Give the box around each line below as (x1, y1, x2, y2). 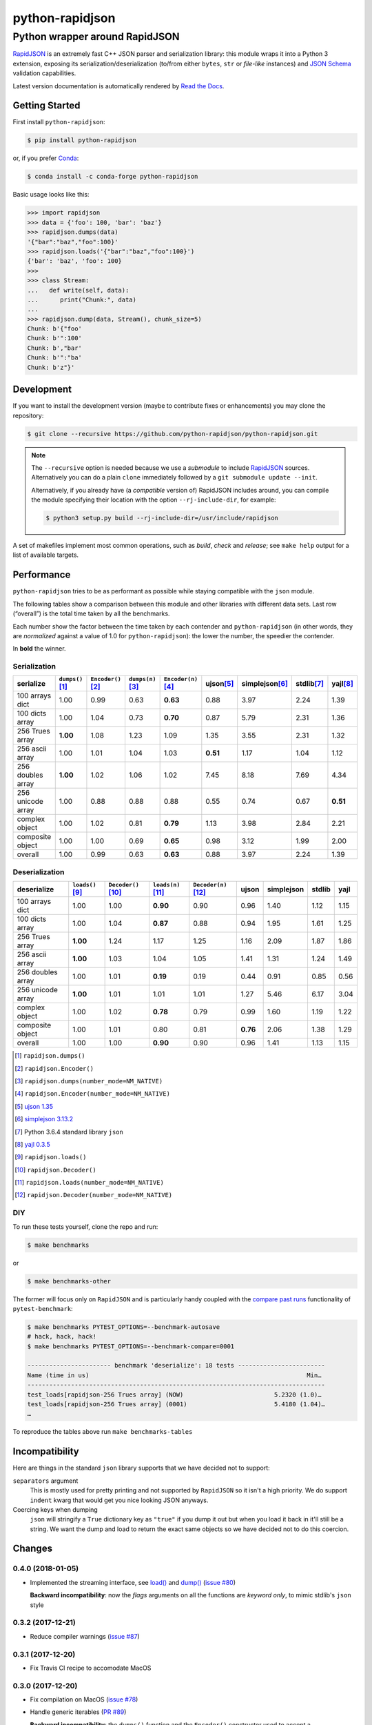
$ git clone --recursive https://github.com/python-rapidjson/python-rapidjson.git (27, 430, 318, 437)
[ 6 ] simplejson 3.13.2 (14, 1115, 74, 1123)
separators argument (12, 1477, 79, 1485)
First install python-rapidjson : (12, 118, 106, 126)
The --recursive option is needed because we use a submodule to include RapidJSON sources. (31, 463, 310, 472)
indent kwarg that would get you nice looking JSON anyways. (30, 1496, 209, 1504)
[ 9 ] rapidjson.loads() (14, 1153, 87, 1161)
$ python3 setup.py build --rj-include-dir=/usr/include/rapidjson (45, 514, 279, 522)
